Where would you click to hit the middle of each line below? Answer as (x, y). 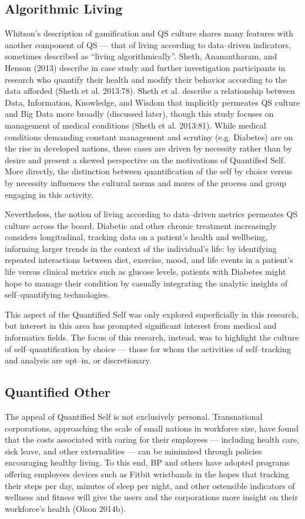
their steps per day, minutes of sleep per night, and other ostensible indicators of (150, 485)
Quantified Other (58, 392)
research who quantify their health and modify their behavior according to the (146, 79)
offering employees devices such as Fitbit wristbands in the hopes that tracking (147, 474)
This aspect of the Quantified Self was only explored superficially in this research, (152, 314)
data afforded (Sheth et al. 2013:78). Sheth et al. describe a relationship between (150, 91)
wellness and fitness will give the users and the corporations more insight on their (151, 497)
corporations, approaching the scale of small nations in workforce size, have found (152, 428)
